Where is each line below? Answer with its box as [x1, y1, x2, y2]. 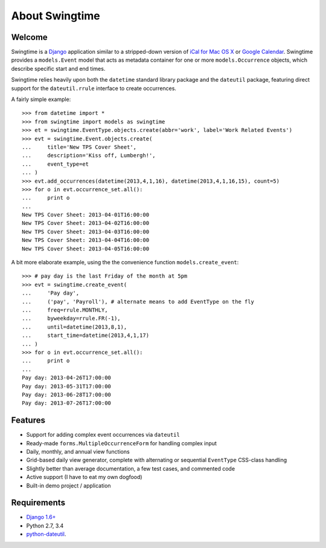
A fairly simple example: [11, 96, 71, 103]
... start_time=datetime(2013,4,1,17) [22, 332, 150, 339]
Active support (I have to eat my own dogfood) [26, 474, 142, 481]
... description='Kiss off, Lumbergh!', [22, 152, 156, 159]
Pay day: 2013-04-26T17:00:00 [22, 374, 112, 381]
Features [11, 415, 45, 426]
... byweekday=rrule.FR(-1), [22, 315, 121, 322]
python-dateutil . [26, 530, 66, 538]
